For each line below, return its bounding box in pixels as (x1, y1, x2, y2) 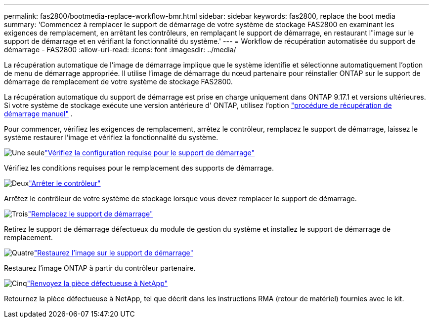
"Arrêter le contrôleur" (29, 179, 101, 187)
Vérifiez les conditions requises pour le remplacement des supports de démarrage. (4, 164, 274, 172)
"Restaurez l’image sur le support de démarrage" (34, 249, 193, 257)
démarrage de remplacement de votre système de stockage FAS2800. (4, 77, 233, 86)
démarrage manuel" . (4, 109, 73, 118)
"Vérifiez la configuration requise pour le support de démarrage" (44, 148, 255, 157)
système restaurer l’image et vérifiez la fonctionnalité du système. (4, 133, 218, 142)
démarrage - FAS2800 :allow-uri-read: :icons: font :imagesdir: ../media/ (4, 45, 236, 54)
